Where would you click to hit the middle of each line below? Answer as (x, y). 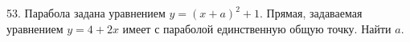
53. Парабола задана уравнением (86, 13)
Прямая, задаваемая (314, 13)
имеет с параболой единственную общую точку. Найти (257, 28)
